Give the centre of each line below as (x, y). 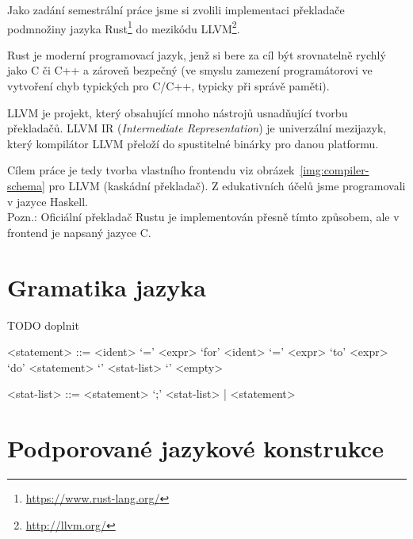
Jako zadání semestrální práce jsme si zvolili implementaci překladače (176, 10)
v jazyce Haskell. (48, 201)
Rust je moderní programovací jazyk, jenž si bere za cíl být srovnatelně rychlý (197, 54)
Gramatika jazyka (107, 287)
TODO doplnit (43, 325)
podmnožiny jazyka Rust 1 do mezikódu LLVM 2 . (124, 27)
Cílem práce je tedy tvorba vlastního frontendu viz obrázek (151, 170)
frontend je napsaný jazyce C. (79, 232)
